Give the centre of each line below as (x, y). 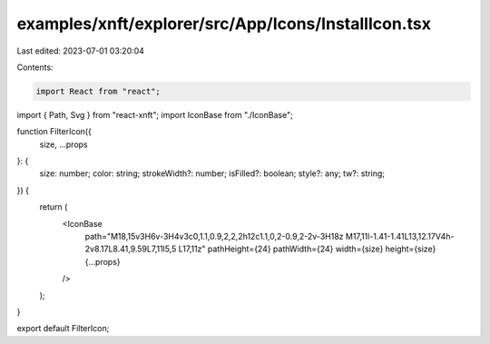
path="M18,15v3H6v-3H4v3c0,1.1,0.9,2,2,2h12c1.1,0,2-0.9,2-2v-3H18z (214, 237)
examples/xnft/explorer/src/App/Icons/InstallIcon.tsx (224, 24)
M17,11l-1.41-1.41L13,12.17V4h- (400, 237)
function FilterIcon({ (54, 132)
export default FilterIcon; (63, 329)
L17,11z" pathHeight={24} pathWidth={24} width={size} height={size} (307, 249)
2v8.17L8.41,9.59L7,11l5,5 (131, 249)
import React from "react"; (98, 91)
